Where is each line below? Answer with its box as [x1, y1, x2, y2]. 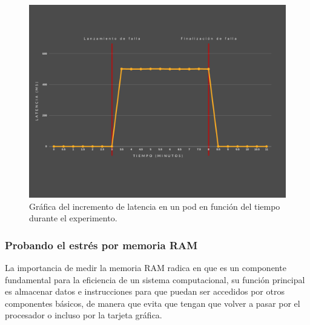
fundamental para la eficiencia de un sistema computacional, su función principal [5, 273, 305, 286]
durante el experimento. [29, 212, 117, 224]
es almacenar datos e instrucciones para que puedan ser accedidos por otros [5, 285, 285, 298]
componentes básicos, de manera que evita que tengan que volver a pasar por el [5, 297, 300, 309]
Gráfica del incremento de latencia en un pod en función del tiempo [29, 199, 280, 212]
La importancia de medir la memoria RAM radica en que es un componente [5, 261, 286, 273]
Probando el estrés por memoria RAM [5, 237, 198, 252]
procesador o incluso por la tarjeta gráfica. [5, 309, 162, 321]
